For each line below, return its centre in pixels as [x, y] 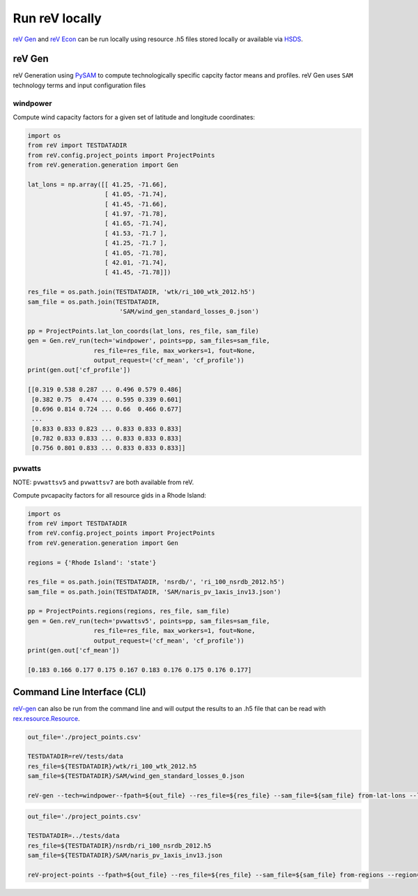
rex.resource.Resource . [46, 718]
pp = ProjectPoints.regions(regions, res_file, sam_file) [129, 611]
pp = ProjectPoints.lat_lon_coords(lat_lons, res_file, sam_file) [143, 331]
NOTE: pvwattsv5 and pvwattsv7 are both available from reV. [103, 482]
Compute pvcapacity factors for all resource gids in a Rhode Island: [110, 495]
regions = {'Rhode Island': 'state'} [92, 562]
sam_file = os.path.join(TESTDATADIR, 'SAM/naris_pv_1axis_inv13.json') [154, 592]
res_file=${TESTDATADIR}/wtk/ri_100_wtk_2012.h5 [112, 766]
